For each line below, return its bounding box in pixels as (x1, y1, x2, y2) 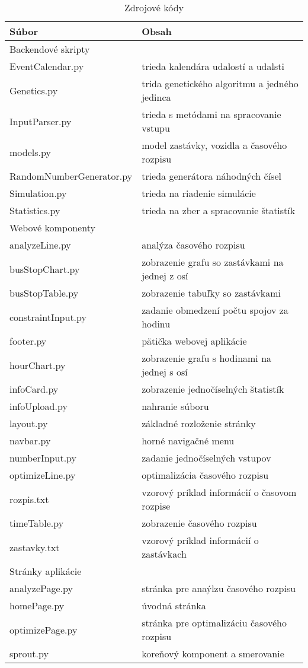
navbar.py (9, 434, 51, 447)
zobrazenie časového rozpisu (142, 516, 257, 530)
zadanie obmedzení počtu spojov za (142, 303, 288, 317)
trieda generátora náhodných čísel (142, 169, 281, 183)
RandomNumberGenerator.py (9, 169, 133, 183)
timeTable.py (9, 516, 64, 530)
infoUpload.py (9, 399, 68, 413)
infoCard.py (9, 382, 59, 396)
